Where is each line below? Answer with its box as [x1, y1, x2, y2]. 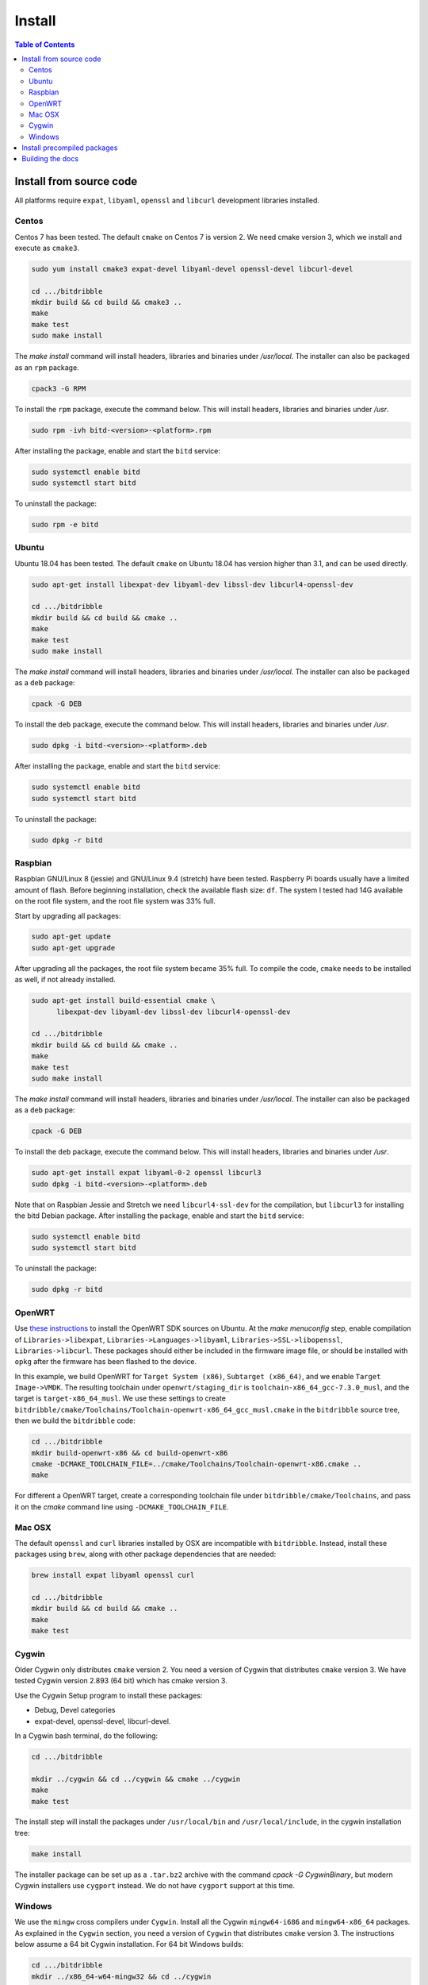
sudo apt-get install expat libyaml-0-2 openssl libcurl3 [31, 1168, 262, 1178]
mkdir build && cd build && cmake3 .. [31, 298, 182, 307]
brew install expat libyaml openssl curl [31, 1571, 195, 1580]
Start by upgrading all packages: [14, 911, 121, 920]
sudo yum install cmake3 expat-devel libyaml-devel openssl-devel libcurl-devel [31, 264, 353, 273]
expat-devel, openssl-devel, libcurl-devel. [34, 1716, 171, 1726]
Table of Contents [14, 40, 75, 49]
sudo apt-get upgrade [31, 943, 116, 952]
